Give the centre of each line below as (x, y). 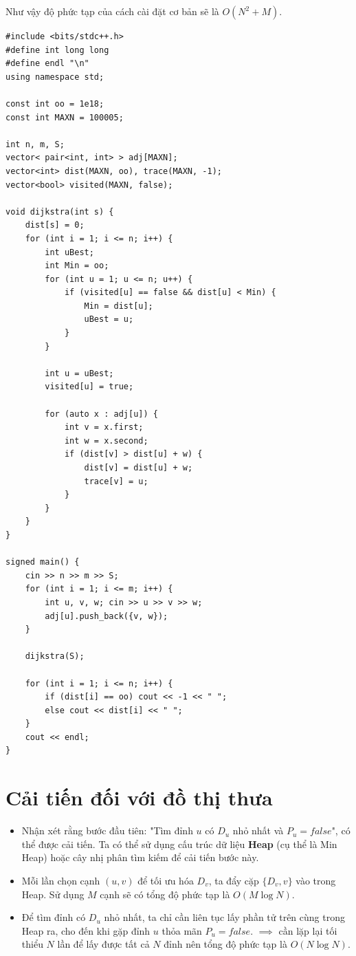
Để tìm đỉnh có (54, 917)
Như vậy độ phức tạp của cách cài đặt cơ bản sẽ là (112, 11)
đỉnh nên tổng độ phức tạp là (225, 944)
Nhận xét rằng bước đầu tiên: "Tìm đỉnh (107, 830)
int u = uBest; (79, 373)
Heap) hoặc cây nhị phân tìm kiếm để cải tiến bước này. (140, 857)
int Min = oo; (77, 266)
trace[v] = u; (116, 481)
